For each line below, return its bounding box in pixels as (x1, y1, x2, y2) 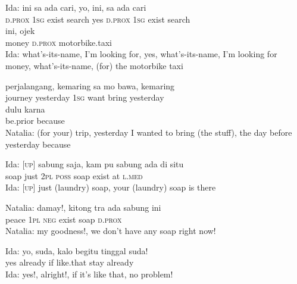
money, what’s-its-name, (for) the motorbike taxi (5, 59, 183, 71)
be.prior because (5, 114, 65, 127)
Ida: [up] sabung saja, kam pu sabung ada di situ (5, 158, 184, 170)
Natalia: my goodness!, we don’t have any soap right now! (5, 224, 216, 237)
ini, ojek (5, 24, 35, 37)
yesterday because (5, 138, 71, 150)
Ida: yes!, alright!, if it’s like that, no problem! (5, 267, 173, 280)
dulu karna (5, 102, 45, 115)
